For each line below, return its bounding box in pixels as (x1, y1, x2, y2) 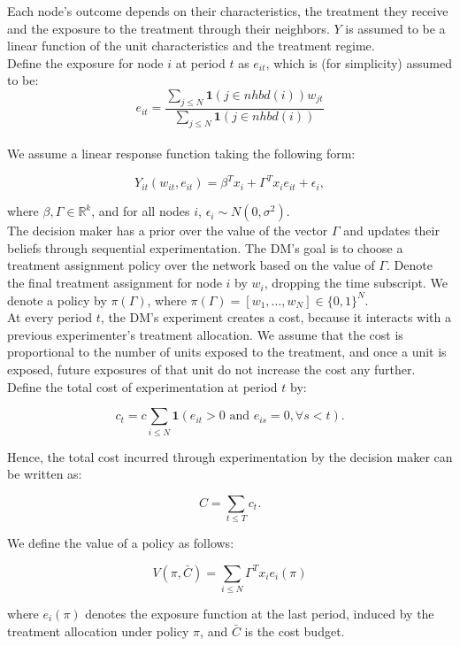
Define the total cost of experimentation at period (7, 377, 278, 396)
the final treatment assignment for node (7, 273, 222, 292)
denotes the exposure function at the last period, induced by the (85, 604, 434, 622)
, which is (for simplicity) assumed (265, 53, 452, 72)
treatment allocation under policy (7, 621, 189, 640)
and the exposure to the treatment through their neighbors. (7, 19, 330, 37)
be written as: (7, 465, 82, 483)
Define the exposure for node (7, 53, 164, 72)
